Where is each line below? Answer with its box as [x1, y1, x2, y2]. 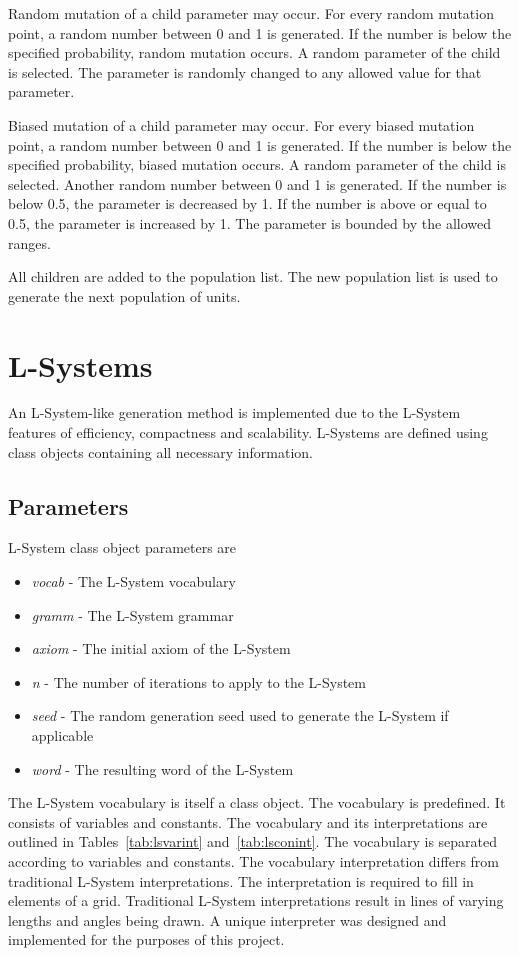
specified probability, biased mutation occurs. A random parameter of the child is [8, 154, 506, 175]
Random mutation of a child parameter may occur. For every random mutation [8, 3, 494, 23]
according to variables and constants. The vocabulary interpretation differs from [8, 850, 499, 871]
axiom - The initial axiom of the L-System [31, 638, 291, 659]
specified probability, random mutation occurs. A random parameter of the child [8, 42, 501, 63]
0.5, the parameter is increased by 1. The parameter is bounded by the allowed [8, 212, 492, 233]
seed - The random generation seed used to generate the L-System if [31, 705, 449, 726]
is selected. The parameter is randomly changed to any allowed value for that [8, 61, 482, 82]
